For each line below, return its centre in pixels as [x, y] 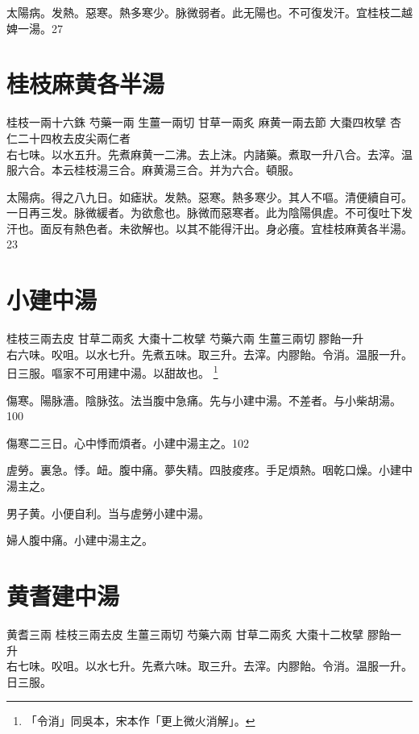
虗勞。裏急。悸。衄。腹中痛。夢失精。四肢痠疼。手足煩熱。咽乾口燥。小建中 [209, 470]
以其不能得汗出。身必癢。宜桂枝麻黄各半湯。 [294, 228]
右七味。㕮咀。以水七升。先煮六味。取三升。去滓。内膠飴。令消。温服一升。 [209, 666]
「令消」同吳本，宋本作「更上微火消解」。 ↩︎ [140, 721]
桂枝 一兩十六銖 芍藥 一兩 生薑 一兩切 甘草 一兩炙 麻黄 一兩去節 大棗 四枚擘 [197, 122]
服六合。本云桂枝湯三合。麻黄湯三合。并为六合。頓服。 [153, 170]
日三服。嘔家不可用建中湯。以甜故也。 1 [112, 372]
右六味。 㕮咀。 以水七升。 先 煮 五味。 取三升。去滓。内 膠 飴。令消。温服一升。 [209, 354]
